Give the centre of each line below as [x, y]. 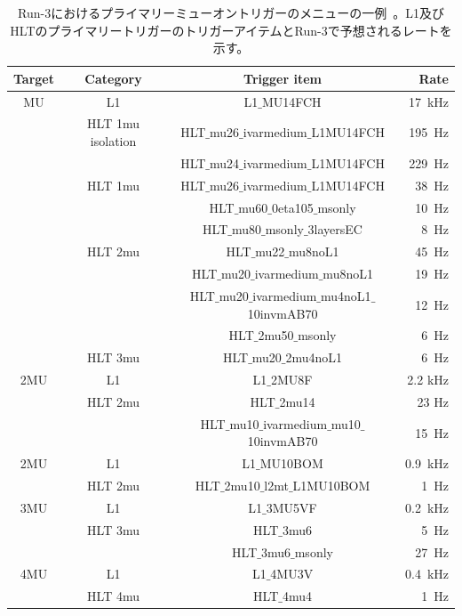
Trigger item [283, 78]
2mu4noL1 [314, 357]
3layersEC [335, 229]
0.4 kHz [427, 574]
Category [113, 78]
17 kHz [428, 101]
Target [34, 78]
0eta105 [293, 207]
